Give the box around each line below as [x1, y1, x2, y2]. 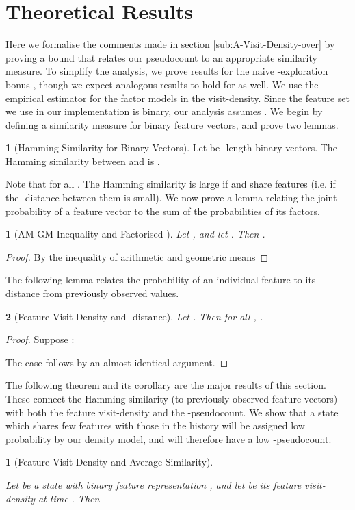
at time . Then [38, 491, 100, 505]
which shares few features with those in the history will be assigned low [5, 418, 305, 433]
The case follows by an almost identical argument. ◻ [5, 355, 228, 369]
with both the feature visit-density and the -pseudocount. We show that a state [5, 405, 339, 419]
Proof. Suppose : [5, 332, 75, 346]
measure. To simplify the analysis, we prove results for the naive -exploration [5, 64, 328, 78]
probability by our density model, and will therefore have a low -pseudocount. [5, 431, 332, 446]
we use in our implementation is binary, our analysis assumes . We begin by [5, 104, 323, 118]
